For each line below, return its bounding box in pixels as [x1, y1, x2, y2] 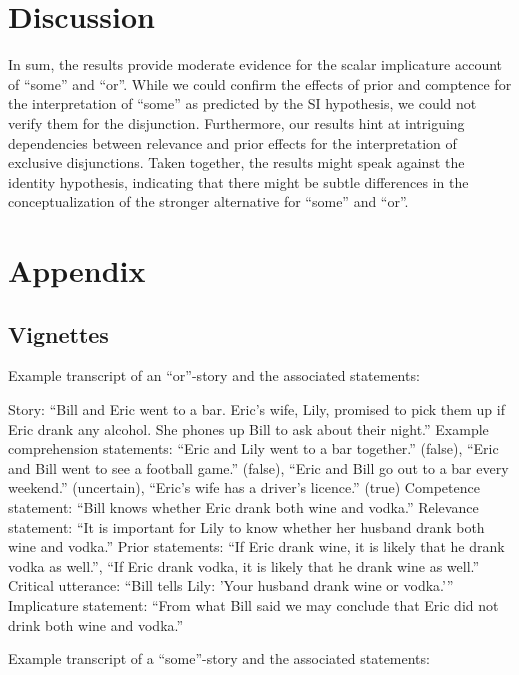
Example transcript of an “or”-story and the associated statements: [8, 365, 420, 386]
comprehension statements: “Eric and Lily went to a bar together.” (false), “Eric [8, 438, 499, 459]
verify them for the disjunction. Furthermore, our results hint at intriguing [8, 112, 465, 133]
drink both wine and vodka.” [8, 614, 184, 635]
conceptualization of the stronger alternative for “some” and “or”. [8, 191, 409, 212]
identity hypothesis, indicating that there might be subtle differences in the [8, 171, 469, 192]
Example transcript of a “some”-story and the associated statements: [8, 648, 430, 669]
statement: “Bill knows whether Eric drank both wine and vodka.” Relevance [8, 497, 479, 518]
